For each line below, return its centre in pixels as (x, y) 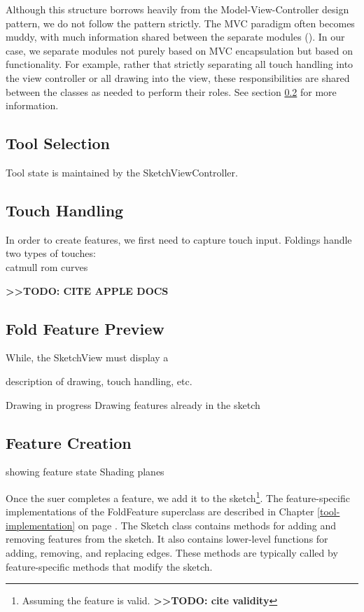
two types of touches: (51, 253)
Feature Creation (69, 442)
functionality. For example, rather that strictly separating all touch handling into (180, 64)
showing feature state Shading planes (85, 472)
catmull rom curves (47, 266)
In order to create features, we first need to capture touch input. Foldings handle (179, 239)
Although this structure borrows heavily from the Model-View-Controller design (177, 9)
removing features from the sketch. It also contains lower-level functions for (167, 539)
